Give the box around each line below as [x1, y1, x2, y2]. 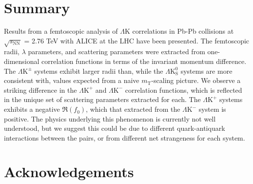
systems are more [180, 65, 233, 76]
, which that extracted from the [86, 104, 180, 114]
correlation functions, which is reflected [125, 84, 242, 95]
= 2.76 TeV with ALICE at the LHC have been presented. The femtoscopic [24, 35, 250, 45]
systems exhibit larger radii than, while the [34, 65, 163, 76]
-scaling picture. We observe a [151, 75, 241, 85]
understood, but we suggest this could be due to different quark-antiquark [4, 123, 225, 133]
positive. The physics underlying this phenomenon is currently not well [4, 113, 216, 123]
